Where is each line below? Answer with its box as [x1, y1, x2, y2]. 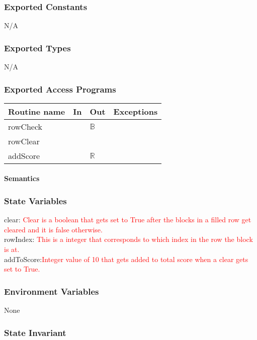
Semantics [4, 173, 40, 184]
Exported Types [4, 41, 71, 54]
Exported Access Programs [4, 82, 116, 95]
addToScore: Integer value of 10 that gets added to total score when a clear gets [4, 253, 248, 264]
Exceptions [113, 105, 158, 117]
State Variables [4, 194, 67, 207]
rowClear [8, 135, 40, 147]
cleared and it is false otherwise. [4, 224, 103, 234]
